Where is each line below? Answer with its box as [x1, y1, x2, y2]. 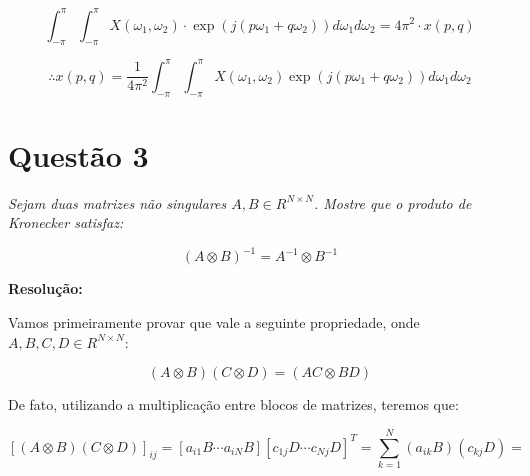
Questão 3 [8, 134, 149, 175]
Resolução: [8, 278, 83, 299]
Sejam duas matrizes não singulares [8, 192, 227, 213]
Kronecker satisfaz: [8, 212, 124, 233]
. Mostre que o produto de [313, 192, 472, 213]
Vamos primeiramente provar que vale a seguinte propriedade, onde [8, 312, 420, 332]
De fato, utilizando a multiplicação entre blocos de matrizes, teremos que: [8, 394, 459, 415]
